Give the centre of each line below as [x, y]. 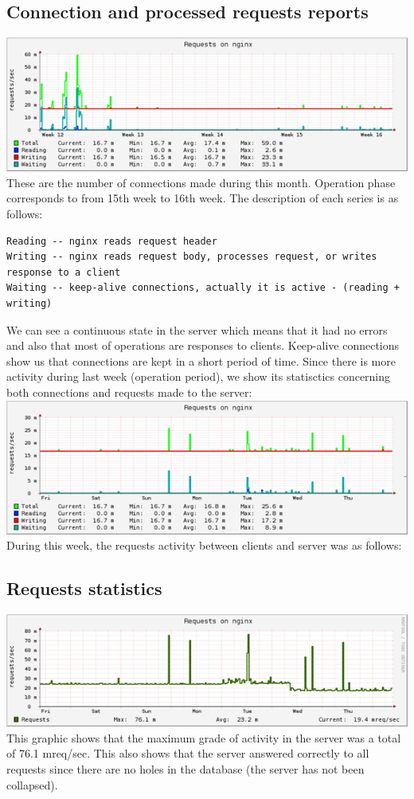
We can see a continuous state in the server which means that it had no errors [197, 329]
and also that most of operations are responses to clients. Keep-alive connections [203, 345]
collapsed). [32, 784]
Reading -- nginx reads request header [112, 241]
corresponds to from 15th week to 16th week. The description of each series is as [203, 198]
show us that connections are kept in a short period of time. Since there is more [201, 360]
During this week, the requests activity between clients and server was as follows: [204, 545]
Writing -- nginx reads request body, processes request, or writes [192, 257]
